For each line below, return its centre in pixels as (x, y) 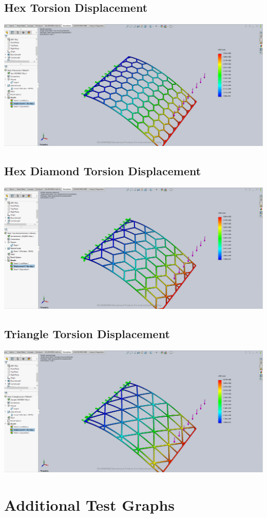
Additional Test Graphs (90, 504)
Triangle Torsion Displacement (87, 334)
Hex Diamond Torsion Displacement (103, 170)
